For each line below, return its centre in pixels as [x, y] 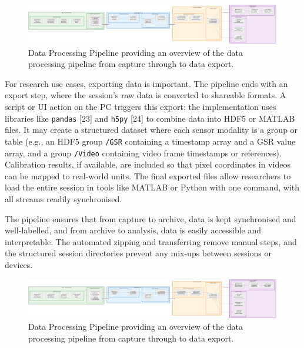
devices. [19, 264]
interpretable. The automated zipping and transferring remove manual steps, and [151, 241]
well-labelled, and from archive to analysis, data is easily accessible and [133, 230]
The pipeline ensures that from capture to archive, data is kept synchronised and [151, 218]
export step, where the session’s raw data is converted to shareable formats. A [146, 95]
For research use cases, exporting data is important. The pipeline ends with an [146, 83]
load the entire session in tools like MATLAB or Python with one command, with [152, 187]
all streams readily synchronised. [64, 198]
